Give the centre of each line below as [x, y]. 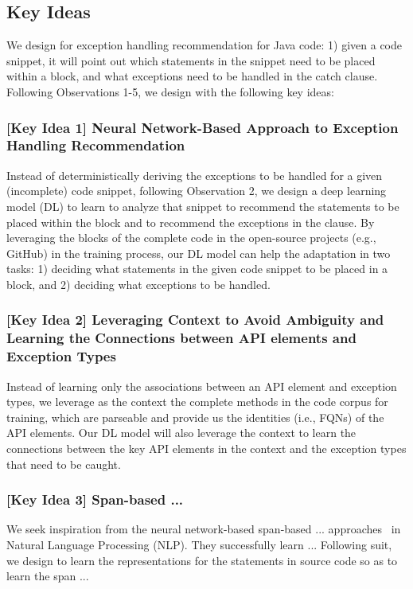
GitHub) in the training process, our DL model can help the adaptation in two [199, 253]
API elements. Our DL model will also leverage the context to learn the [181, 433]
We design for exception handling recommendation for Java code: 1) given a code [204, 45]
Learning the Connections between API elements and [181, 338]
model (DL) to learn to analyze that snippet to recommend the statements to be [203, 206]
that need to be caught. [64, 464]
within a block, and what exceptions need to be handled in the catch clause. [192, 76]
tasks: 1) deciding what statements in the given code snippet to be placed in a [197, 269]
